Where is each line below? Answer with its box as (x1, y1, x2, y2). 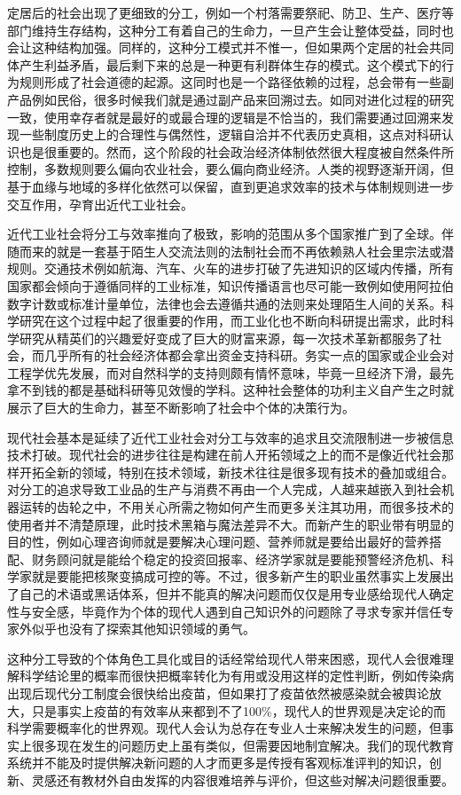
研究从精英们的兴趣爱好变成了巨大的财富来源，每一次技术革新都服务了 (19, 328, 429, 347)
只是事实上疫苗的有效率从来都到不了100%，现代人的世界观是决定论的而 (31, 701, 446, 720)
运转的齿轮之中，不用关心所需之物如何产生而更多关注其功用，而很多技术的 (19, 498, 454, 516)
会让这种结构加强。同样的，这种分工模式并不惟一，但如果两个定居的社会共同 (7, 38, 454, 57)
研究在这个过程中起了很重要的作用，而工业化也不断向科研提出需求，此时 (19, 311, 441, 330)
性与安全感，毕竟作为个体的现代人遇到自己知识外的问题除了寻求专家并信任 (7, 602, 441, 620)
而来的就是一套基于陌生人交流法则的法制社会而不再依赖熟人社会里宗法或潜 (19, 241, 454, 260)
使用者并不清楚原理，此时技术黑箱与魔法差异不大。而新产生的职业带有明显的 (7, 515, 454, 533)
